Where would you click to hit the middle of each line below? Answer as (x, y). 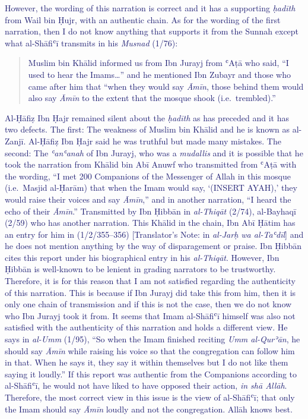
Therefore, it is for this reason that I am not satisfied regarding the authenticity (150, 281)
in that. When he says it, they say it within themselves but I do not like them (147, 362)
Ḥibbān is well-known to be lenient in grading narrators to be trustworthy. (140, 269)
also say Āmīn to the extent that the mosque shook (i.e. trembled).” (152, 98)
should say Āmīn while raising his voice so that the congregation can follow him (150, 350)
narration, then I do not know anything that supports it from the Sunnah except (152, 31)
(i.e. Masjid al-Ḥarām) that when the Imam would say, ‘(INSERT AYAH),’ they (151, 188)
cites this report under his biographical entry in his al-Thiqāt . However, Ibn (142, 257)
